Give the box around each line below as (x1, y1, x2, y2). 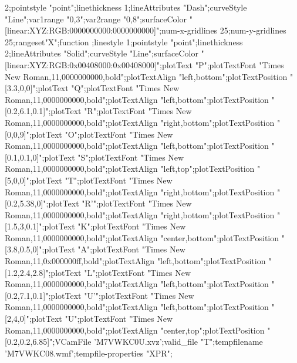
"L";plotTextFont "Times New (84, 266, 191, 278)
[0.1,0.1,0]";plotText (5, 151, 75, 163)
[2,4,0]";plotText (5, 312, 62, 325)
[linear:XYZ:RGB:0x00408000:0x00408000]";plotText (5, 58, 193, 71)
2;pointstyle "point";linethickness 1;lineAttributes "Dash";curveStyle (5, 1, 247, 13)
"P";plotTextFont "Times (195, 58, 284, 71)
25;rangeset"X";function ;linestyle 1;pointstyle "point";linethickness (5, 35, 243, 48)
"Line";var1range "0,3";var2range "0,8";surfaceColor (5, 12, 187, 25)
